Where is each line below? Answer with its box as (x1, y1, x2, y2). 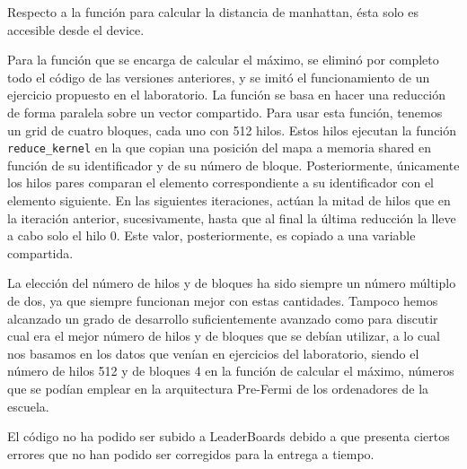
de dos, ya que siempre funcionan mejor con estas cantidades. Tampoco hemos (7, 291, 438, 309)
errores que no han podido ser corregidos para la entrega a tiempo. (7, 444, 374, 463)
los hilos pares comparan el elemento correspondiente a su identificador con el (7, 173, 434, 192)
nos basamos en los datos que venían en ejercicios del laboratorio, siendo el (7, 343, 419, 362)
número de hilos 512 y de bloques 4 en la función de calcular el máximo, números (7, 361, 454, 380)
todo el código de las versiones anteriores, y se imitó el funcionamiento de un (7, 67, 430, 86)
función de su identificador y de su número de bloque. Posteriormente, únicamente (7, 155, 460, 174)
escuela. (7, 396, 49, 415)
